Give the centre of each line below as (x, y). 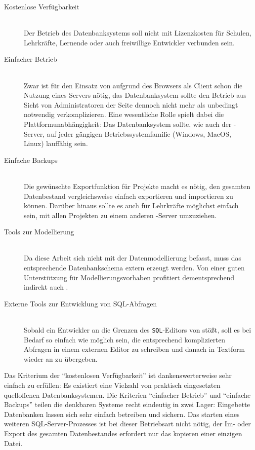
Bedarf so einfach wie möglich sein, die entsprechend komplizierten (125, 339)
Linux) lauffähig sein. (56, 143)
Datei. (13, 443)
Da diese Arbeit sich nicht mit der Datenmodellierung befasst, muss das (133, 258)
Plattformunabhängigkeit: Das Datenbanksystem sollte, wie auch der (128, 124)
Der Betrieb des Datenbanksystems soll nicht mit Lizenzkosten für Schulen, (138, 33)
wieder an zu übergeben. (61, 358)
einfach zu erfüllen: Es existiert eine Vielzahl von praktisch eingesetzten (112, 385)
